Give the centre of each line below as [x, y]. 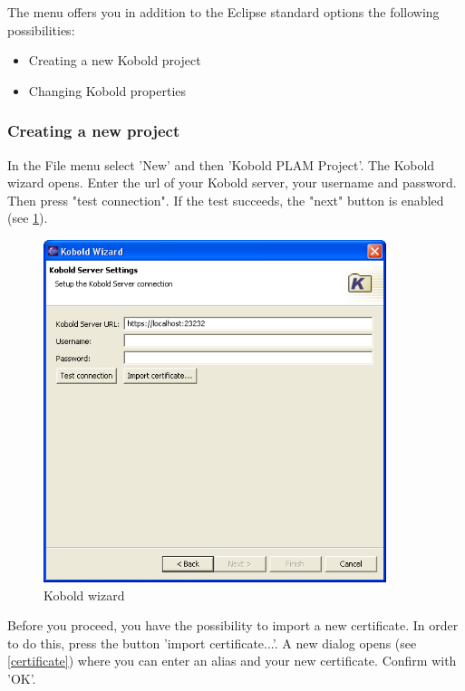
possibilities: [41, 29]
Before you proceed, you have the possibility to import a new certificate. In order [233, 625]
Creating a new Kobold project [115, 60]
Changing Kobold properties [107, 90]
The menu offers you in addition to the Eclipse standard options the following [223, 12]
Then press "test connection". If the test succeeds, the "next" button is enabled [226, 200]
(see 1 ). [28, 218]
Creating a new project [94, 131]
